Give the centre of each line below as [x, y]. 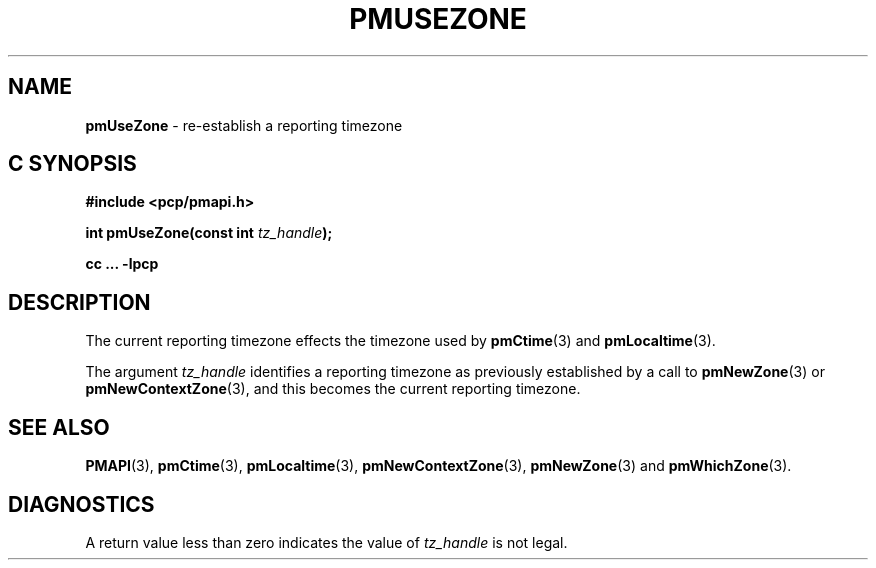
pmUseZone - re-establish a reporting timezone [244, 125]
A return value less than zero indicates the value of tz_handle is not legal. [326, 542]
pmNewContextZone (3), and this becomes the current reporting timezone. [333, 389]
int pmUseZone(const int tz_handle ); [209, 233]
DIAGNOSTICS [81, 504]
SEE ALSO [59, 427]
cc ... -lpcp [122, 264]
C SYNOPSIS [72, 164]
